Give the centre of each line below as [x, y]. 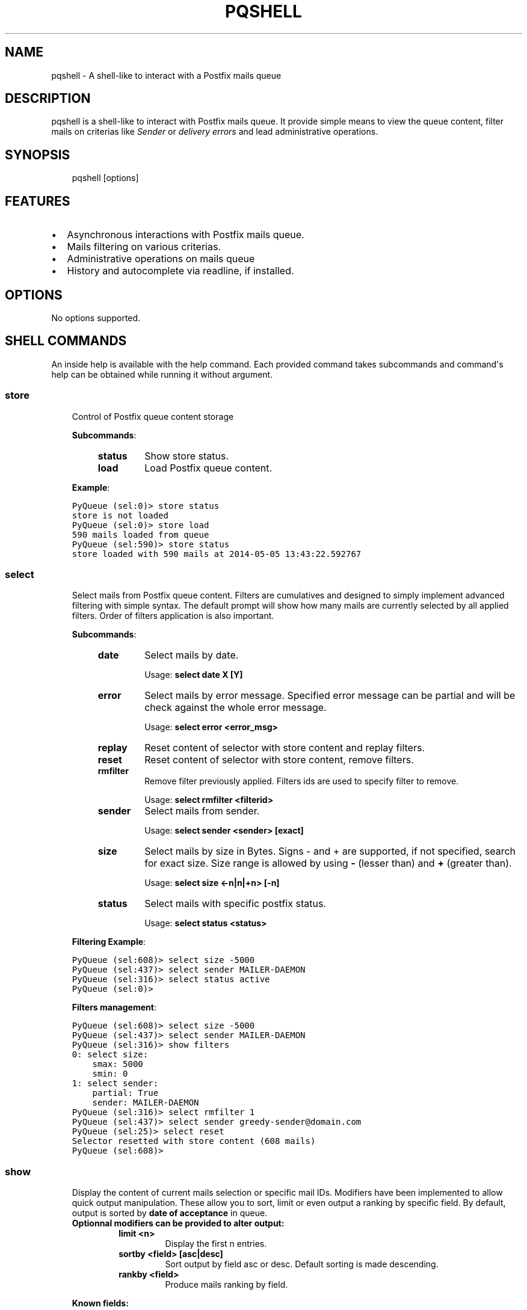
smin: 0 [110, 1074]
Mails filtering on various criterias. [144, 247]
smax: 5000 [118, 1064]
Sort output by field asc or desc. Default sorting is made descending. [302, 1264]
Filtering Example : [109, 942]
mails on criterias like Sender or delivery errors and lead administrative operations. [215, 132]
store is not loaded [120, 515]
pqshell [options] [105, 178]
